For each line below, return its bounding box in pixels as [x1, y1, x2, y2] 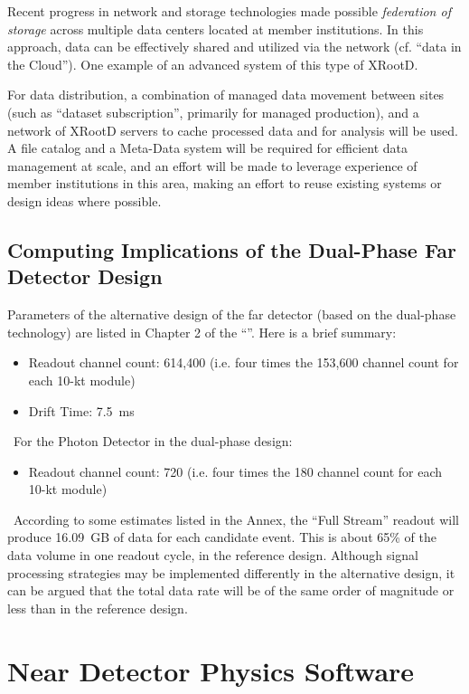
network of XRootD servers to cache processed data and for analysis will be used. [7, 120, 458, 139]
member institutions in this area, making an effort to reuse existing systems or [7, 174, 442, 193]
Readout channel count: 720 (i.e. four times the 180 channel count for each [28, 461, 443, 480]
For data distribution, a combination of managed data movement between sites [7, 85, 445, 104]
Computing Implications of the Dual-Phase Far [7, 235, 456, 263]
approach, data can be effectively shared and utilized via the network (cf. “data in [7, 37, 462, 56]
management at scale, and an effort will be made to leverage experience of [7, 156, 417, 175]
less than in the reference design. [7, 598, 188, 617]
